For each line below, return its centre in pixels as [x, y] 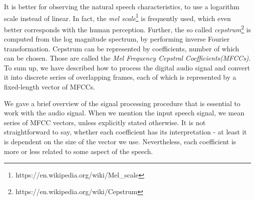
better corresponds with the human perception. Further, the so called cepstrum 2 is [127, 28]
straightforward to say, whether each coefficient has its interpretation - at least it [126, 132]
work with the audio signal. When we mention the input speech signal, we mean [124, 113]
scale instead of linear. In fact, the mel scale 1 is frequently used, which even [117, 17]
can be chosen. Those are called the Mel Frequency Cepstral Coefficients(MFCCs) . [127, 58]
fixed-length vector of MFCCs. [50, 87]
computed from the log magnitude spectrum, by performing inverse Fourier [117, 39]
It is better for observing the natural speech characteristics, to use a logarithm [122, 6]
